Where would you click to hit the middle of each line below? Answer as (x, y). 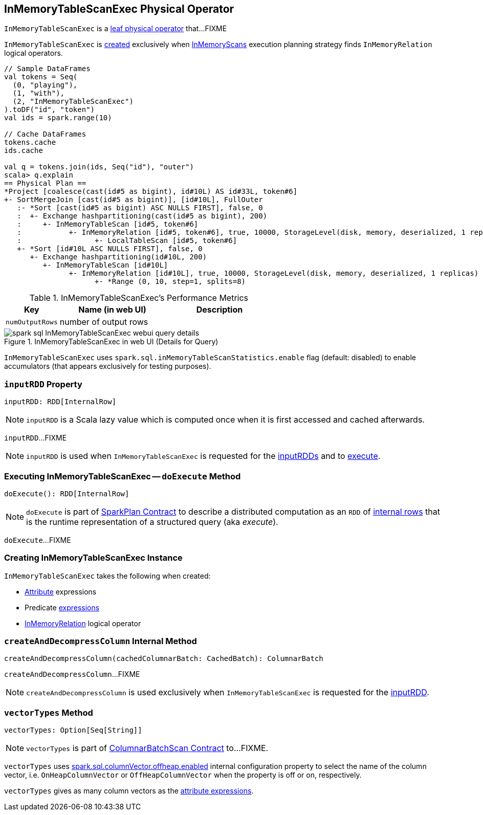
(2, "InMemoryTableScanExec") (73, 102)
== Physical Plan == (45, 183)
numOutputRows (32, 322)
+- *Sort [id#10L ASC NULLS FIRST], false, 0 (110, 249)
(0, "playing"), (45, 85)
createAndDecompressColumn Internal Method (101, 641)
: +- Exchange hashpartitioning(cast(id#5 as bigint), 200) (142, 216)
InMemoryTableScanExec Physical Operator (119, 9)
